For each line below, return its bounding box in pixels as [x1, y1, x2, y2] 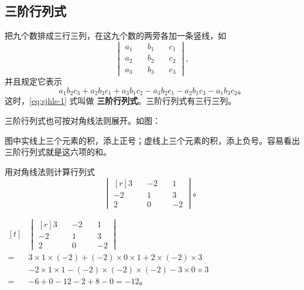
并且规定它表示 [5, 75, 62, 87]
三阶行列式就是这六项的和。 [5, 146, 111, 158]
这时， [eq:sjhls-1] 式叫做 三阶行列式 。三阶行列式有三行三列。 [5, 95, 237, 107]
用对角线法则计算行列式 [5, 165, 95, 177]
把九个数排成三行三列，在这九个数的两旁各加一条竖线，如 [5, 29, 226, 42]
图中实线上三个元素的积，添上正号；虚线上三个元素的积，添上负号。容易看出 [5, 134, 300, 146]
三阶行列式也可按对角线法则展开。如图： [5, 114, 160, 127]
